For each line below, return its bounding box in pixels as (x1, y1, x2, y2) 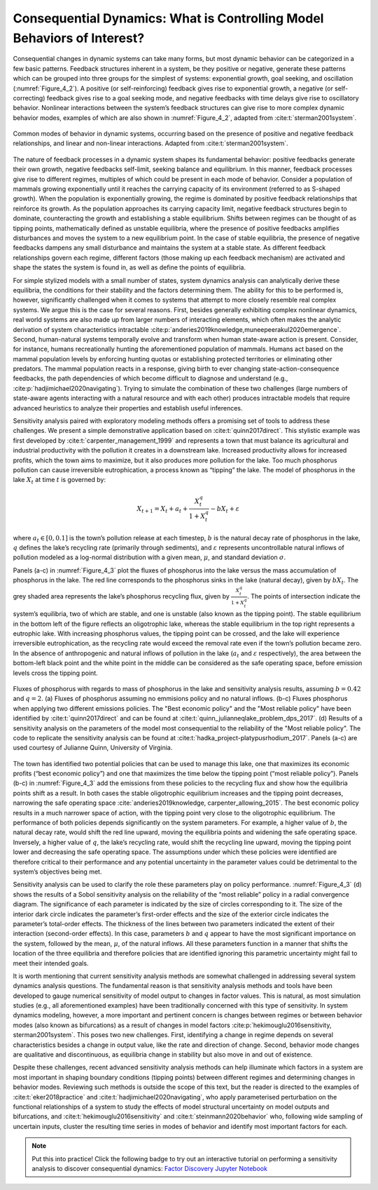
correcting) (13, 93, 45, 102)
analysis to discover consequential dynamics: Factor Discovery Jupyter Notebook (31, 1164, 267, 1172)
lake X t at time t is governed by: (13, 476, 106, 486)
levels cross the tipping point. (13, 669, 98, 677)
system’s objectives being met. (13, 867, 102, 876)
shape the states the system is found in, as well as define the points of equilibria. (13, 263, 246, 272)
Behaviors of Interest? (13, 30, 145, 46)
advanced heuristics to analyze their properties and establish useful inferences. (13, 403, 243, 412)
